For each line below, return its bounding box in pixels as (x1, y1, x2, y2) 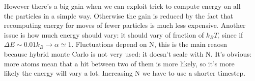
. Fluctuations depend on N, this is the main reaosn (71, 39, 227, 49)
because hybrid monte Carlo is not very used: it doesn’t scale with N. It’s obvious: (4, 48, 252, 59)
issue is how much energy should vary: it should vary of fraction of (4, 29, 204, 40)
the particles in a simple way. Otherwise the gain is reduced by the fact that (4, 10, 233, 20)
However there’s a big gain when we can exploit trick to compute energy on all (4, 1, 241, 11)
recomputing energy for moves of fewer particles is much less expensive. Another (4, 20, 246, 30)
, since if (218, 29, 243, 40)
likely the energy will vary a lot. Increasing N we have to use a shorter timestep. (4, 68, 246, 78)
